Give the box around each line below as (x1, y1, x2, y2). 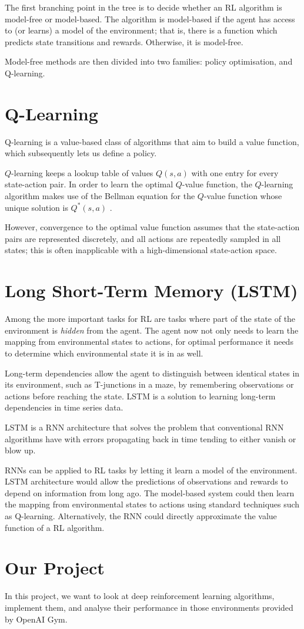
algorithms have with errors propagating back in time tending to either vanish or (5, 432, 296, 445)
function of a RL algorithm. (5, 521, 105, 533)
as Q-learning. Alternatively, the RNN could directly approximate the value (5, 510, 277, 522)
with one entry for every (191, 166, 279, 179)
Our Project (5, 556, 105, 580)
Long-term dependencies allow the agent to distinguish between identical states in (5, 366, 300, 379)
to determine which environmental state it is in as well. (5, 347, 203, 359)
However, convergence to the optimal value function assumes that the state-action (5, 221, 300, 233)
